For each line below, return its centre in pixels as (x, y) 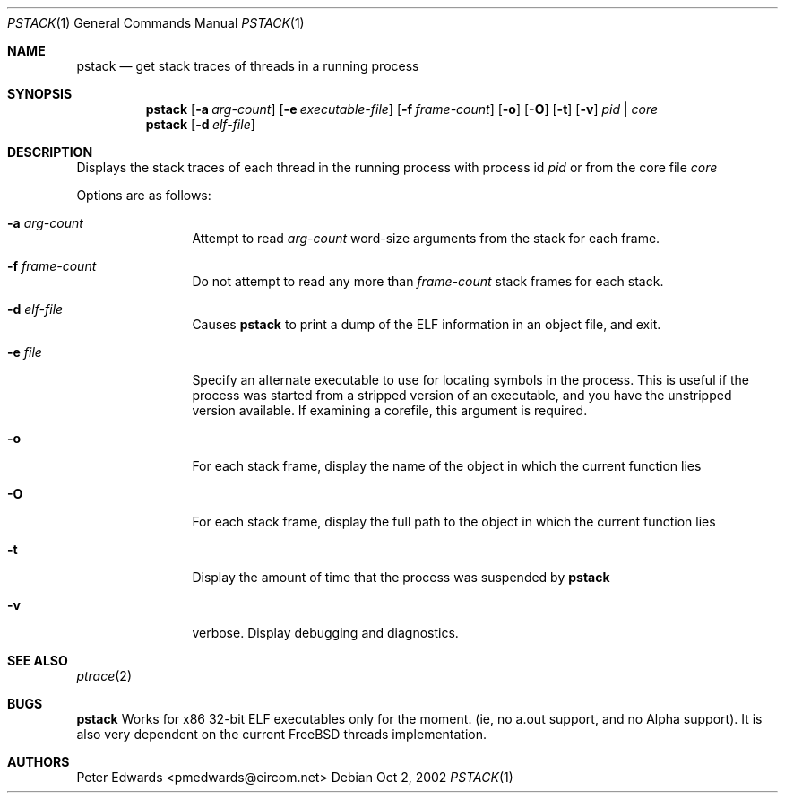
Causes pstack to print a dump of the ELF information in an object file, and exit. (427, 324)
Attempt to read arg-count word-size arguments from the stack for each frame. (426, 238)
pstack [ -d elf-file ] (200, 124)
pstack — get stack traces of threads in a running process (248, 66)
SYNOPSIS (40, 94)
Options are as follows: (144, 195)
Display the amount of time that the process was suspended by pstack (401, 577)
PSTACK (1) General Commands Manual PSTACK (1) (156, 23)
